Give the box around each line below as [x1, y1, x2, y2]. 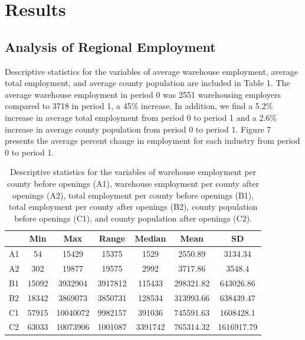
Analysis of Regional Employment [5, 37, 216, 55]
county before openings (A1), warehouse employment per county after [6, 177, 260, 189]
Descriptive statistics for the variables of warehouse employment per [9, 166, 257, 178]
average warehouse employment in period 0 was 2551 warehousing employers [5, 88, 281, 100]
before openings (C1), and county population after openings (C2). [14, 212, 252, 224]
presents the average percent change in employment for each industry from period [5, 134, 300, 147]
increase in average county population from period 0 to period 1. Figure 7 [5, 123, 271, 135]
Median [135, 232, 166, 245]
